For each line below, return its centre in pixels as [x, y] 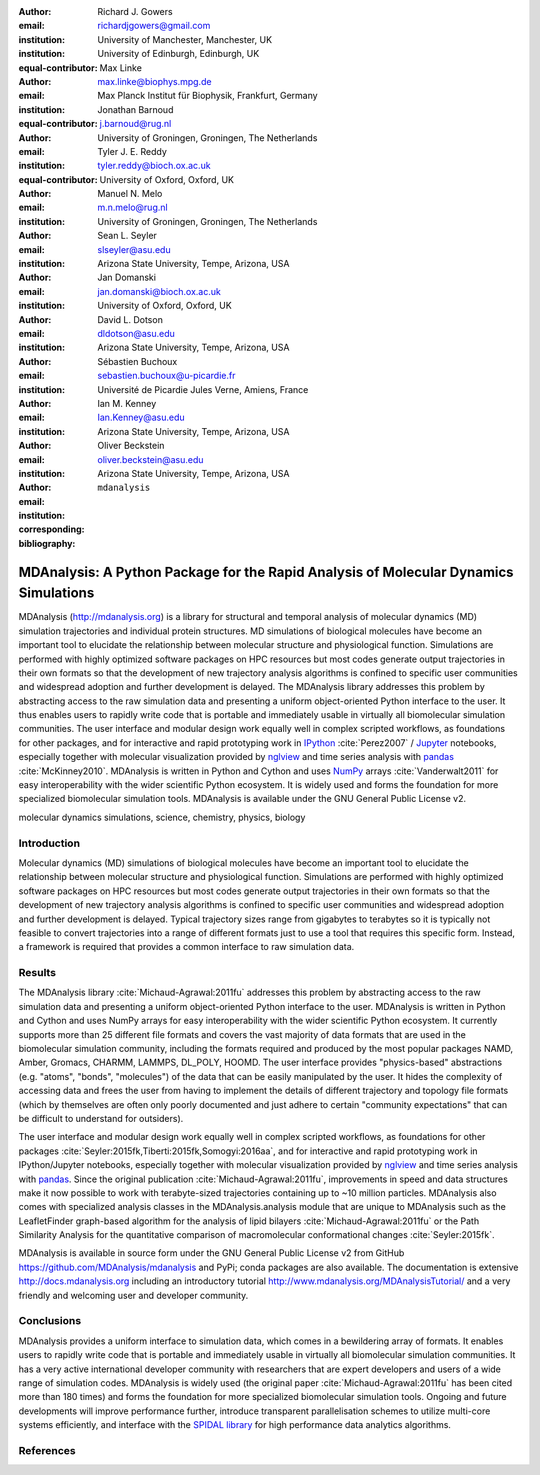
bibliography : [47, 543]
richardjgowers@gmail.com [154, 26]
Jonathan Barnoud [135, 109]
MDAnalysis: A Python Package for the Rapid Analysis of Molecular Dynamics [266, 571]
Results [37, 973]
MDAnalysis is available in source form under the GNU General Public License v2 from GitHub [211, 1253]
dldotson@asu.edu [136, 333]
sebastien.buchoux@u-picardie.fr [166, 376]
